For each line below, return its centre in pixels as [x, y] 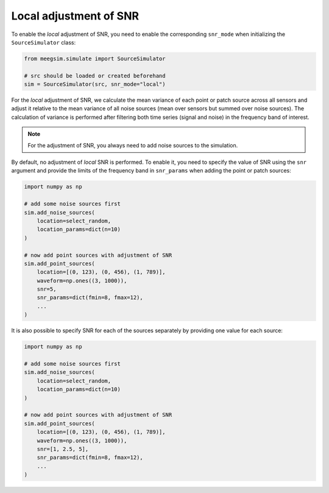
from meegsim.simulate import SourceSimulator [95, 59]
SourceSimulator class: [44, 42]
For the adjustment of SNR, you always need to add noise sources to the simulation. [133, 145]
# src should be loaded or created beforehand [95, 76]
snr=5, [47, 289]
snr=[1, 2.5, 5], [63, 449]
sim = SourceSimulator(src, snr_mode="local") [95, 84]
